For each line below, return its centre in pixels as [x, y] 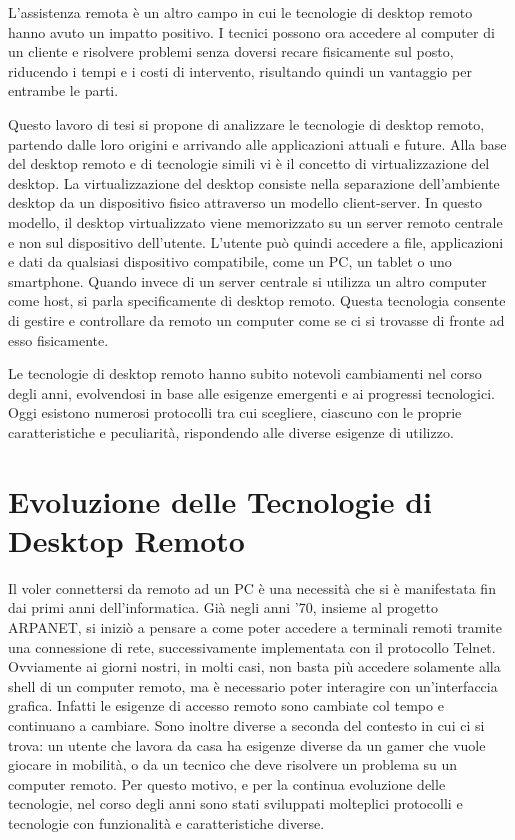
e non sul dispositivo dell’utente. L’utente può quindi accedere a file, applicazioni [256, 241]
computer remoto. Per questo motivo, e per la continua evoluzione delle [227, 783]
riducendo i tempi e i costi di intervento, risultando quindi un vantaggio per [240, 70]
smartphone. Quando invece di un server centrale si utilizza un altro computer [247, 280]
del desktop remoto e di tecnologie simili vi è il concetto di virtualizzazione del [249, 163]
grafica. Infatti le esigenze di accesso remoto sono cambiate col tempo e [226, 705]
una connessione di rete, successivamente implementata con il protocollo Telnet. [252, 646]
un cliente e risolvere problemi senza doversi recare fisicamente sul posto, [231, 51]
